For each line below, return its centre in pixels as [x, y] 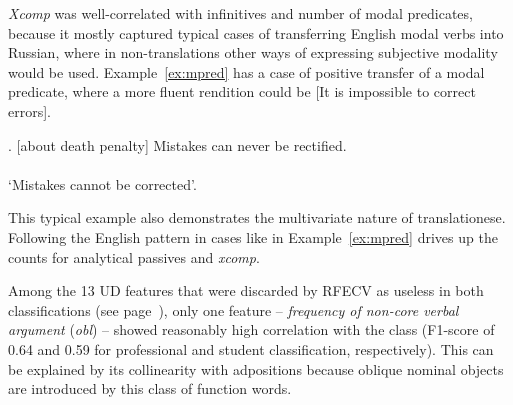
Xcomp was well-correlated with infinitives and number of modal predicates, [240, 13]
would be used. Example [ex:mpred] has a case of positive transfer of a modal [246, 71]
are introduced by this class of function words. [150, 388]
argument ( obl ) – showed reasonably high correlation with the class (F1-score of [251, 329]
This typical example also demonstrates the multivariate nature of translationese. [257, 217]
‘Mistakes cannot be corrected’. [102, 183]
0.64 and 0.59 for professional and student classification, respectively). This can [251, 348]
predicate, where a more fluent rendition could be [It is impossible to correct [242, 91]
